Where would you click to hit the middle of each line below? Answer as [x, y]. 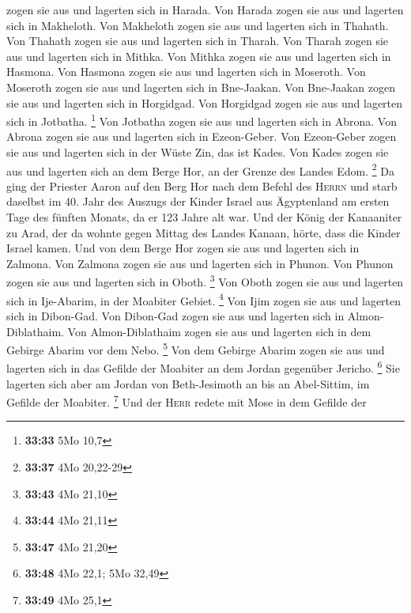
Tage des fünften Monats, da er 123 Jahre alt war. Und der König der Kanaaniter [204, 217]
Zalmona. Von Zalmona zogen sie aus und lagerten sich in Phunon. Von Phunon [200, 263]
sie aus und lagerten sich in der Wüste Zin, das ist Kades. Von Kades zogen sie [198, 152]
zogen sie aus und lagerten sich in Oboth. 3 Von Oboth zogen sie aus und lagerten [205, 281]
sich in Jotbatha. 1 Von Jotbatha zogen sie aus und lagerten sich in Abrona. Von [202, 120]
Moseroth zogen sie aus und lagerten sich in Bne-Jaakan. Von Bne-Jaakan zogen [201, 87]
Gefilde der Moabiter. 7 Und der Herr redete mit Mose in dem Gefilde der [187, 401]
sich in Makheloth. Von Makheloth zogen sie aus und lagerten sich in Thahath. [198, 25]
